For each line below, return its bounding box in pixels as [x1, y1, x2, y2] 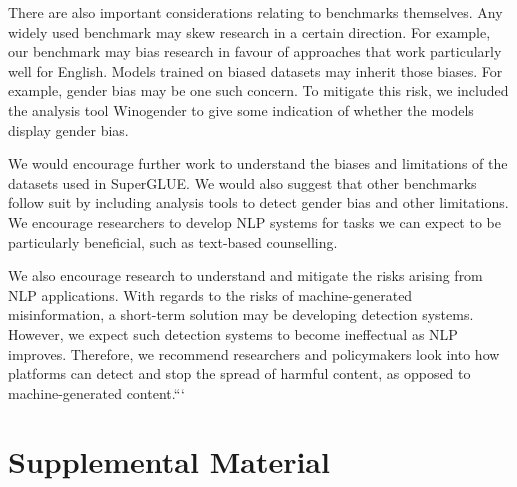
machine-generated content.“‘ [8, 382, 185, 403]
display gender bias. [8, 119, 129, 140]
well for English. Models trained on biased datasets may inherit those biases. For [8, 60, 503, 81]
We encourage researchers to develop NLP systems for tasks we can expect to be [8, 211, 501, 232]
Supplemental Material [8, 441, 330, 482]
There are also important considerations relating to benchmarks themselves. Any [8, 2, 503, 22]
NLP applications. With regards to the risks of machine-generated [8, 284, 413, 305]
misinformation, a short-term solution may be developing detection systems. [8, 304, 474, 325]
